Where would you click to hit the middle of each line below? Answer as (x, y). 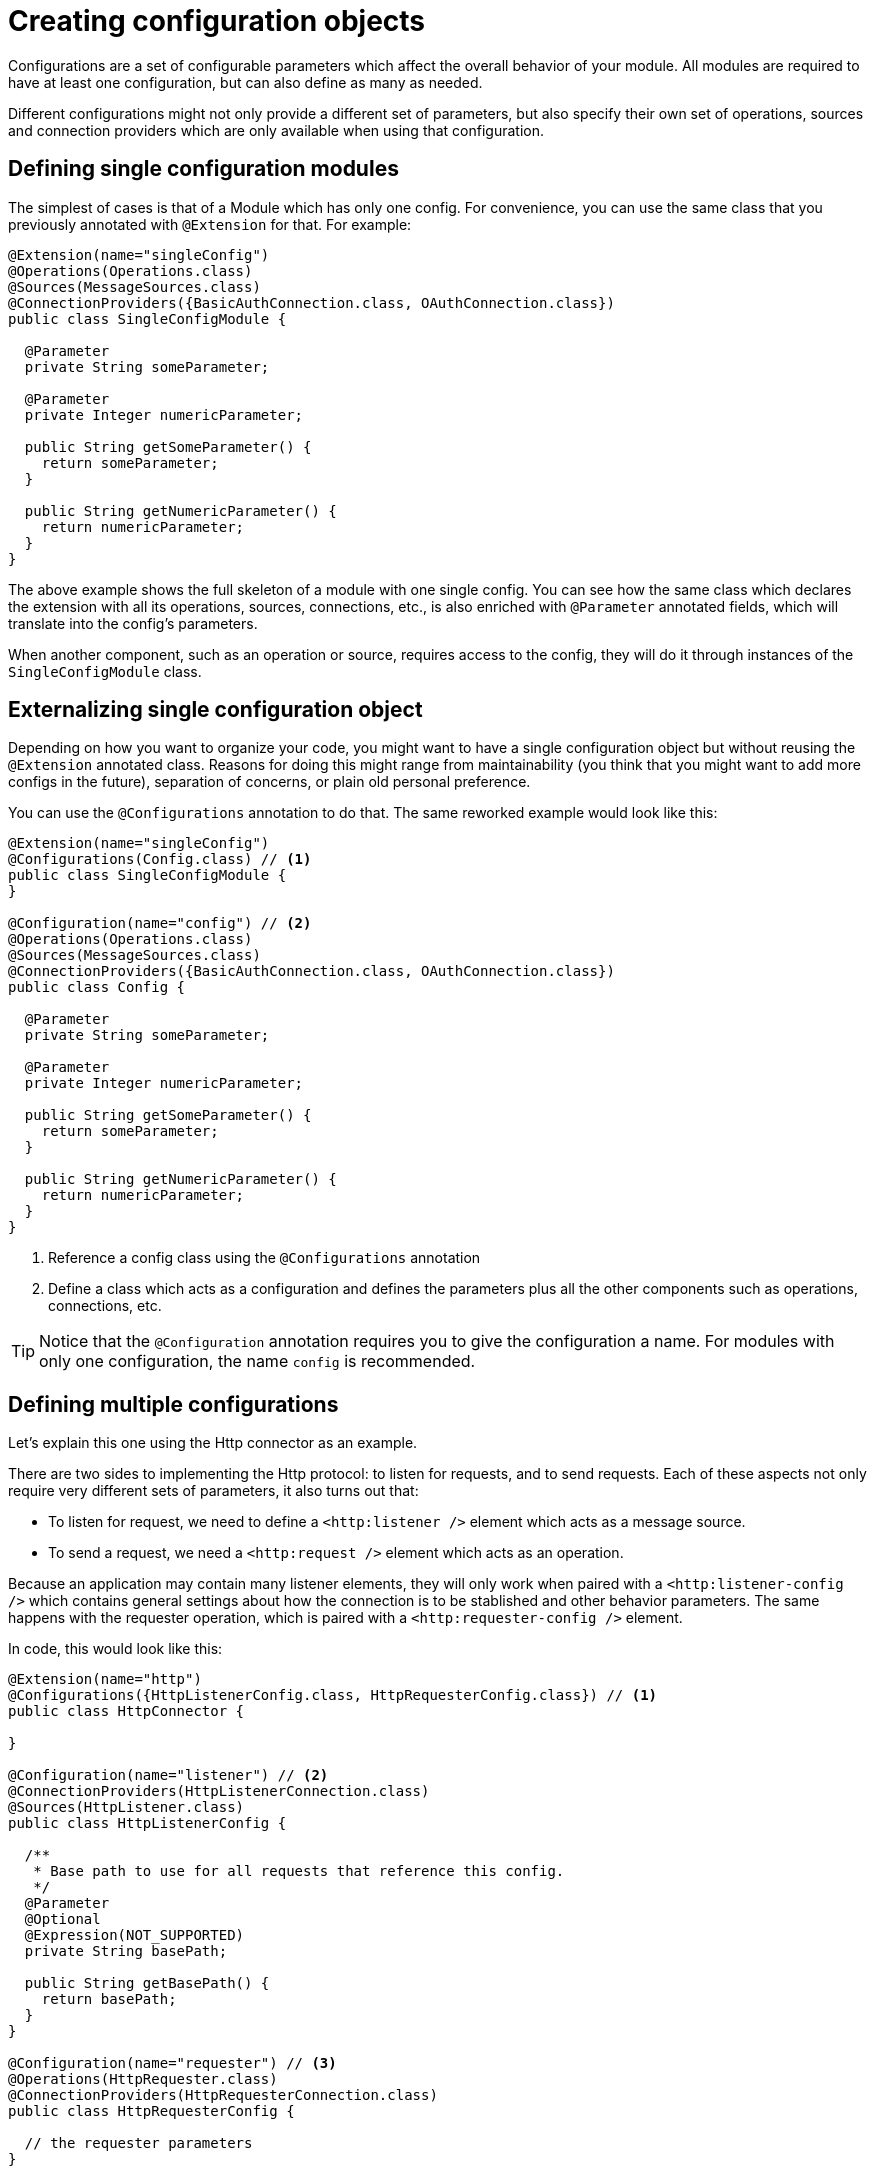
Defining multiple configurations (173, 1404)
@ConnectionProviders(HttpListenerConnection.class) (219, 1791)
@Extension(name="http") (105, 1679)
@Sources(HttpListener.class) (126, 1807)
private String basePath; (126, 1951)
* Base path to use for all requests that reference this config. (299, 1871)
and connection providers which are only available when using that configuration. (276, 130)
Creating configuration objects (217, 21)
